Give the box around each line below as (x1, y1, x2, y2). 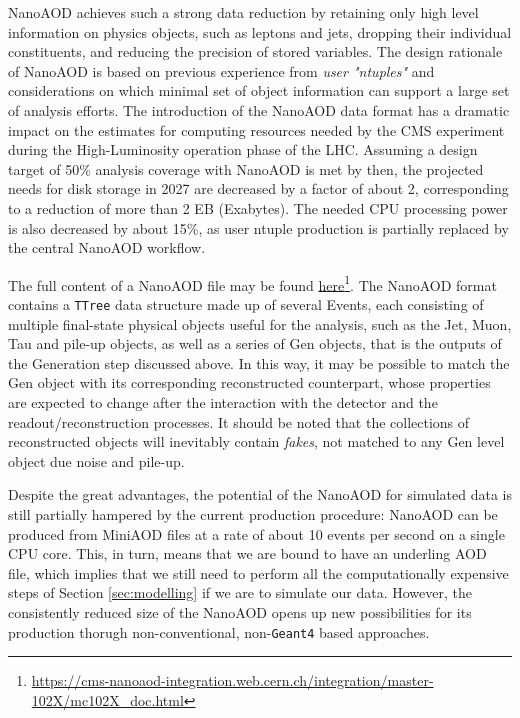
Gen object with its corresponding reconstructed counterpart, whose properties (8, 372, 491, 393)
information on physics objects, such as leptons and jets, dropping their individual (8, 21, 512, 42)
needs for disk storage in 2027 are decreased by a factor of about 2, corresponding (8, 178, 509, 199)
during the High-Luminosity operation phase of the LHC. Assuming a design (8, 139, 478, 160)
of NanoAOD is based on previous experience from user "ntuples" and (8, 60, 435, 81)
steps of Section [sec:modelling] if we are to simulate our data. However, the (8, 582, 472, 603)
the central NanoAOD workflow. (8, 237, 206, 258)
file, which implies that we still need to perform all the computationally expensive (8, 562, 509, 583)
